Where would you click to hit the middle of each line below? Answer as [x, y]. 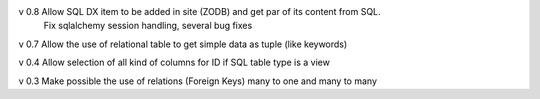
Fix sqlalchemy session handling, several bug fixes [148, 26]
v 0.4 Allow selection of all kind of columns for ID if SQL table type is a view [174, 62]
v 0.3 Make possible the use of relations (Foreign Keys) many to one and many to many [198, 81]
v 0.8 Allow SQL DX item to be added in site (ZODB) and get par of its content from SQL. [199, 11]
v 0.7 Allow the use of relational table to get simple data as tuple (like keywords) [183, 44]
